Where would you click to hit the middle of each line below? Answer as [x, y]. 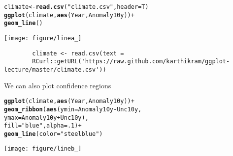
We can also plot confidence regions [58, 85]
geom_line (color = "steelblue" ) [53, 134]
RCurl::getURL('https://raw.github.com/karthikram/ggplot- [131, 62]
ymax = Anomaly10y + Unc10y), [46, 117]
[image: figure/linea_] [43, 38]
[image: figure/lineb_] [43, 149]
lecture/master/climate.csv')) [55, 69]
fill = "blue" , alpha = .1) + [43, 126]
